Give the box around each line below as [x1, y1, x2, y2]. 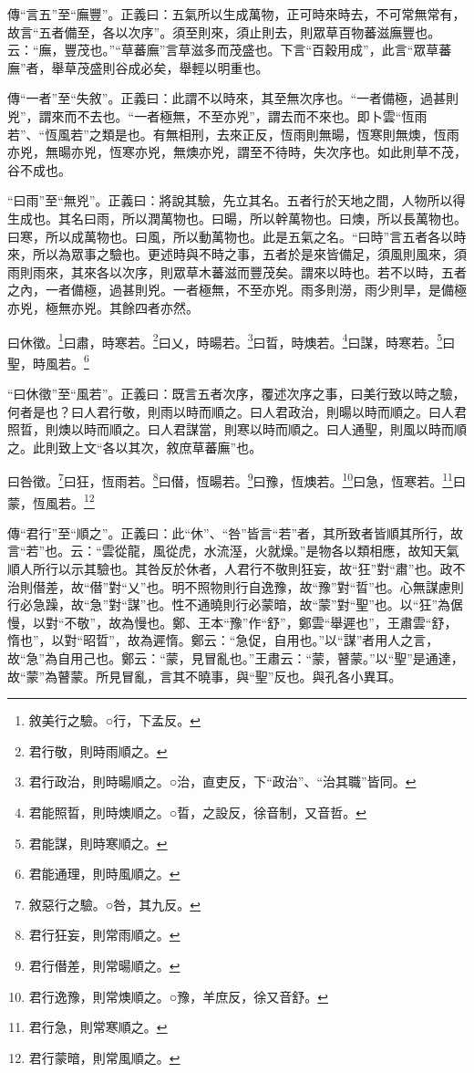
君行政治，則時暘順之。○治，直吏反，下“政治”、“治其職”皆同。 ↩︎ [28, 772, 417, 791]
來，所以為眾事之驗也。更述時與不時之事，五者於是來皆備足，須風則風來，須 [7, 245, 467, 264]
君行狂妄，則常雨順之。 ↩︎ [28, 925, 180, 944]
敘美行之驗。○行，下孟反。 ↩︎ [28, 711, 201, 730]
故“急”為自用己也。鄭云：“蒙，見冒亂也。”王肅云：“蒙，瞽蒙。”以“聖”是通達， [7, 649, 464, 668]
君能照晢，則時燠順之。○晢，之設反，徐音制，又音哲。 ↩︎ [28, 803, 366, 821]
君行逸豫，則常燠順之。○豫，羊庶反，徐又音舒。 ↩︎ [28, 986, 328, 1005]
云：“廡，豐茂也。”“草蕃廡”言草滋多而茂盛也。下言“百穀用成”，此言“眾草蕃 [7, 40, 452, 59]
